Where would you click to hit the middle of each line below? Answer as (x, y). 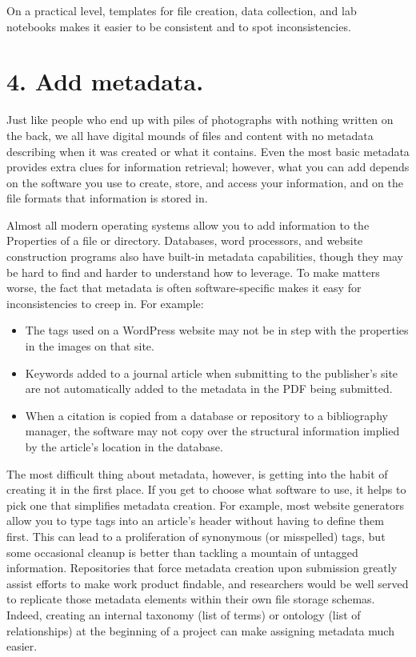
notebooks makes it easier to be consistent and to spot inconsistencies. (179, 26)
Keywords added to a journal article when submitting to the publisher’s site (212, 373)
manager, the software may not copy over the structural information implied (212, 431)
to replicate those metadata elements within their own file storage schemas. (191, 599)
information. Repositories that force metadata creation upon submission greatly (202, 568)
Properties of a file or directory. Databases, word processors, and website (185, 240)
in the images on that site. (90, 346)
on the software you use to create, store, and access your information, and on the (205, 182)
